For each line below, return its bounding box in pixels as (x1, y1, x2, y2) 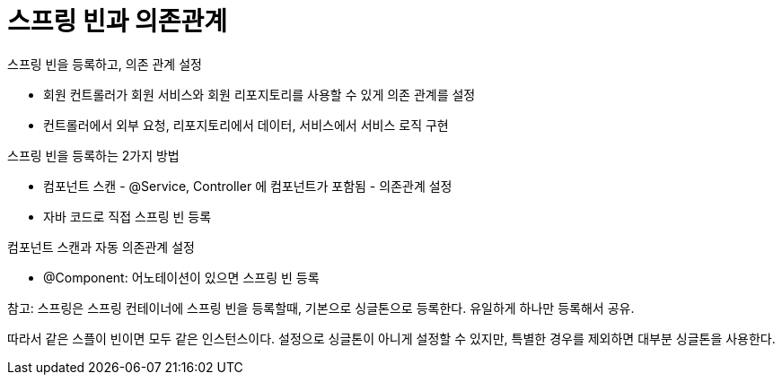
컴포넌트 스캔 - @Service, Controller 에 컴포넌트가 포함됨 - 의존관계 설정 (43, 178, 453, 194)
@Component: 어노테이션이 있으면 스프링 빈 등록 (43, 269, 320, 285)
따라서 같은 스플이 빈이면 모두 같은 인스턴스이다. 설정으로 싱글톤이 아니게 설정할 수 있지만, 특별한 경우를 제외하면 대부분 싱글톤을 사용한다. (7, 330, 776, 346)
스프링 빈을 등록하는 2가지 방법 (7, 147, 180, 163)
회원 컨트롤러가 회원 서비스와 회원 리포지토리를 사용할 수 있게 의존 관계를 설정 (43, 86, 476, 102)
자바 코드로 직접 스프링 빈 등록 (43, 208, 212, 224)
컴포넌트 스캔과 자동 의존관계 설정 (7, 239, 195, 255)
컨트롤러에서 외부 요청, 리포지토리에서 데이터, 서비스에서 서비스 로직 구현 (43, 117, 449, 133)
